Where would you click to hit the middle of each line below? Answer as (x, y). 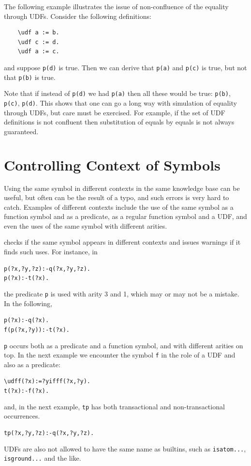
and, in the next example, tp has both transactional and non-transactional (114, 406)
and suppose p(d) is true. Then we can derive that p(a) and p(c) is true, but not (125, 67)
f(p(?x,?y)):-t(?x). (37, 330)
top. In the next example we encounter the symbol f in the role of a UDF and (120, 355)
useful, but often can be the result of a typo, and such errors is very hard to (117, 197)
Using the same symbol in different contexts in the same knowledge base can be (122, 188)
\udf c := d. (38, 42)
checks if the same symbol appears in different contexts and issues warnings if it (122, 242)
